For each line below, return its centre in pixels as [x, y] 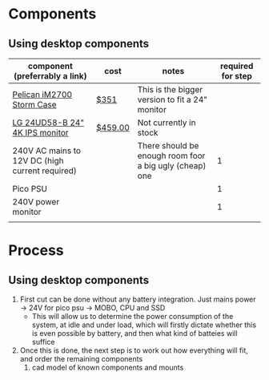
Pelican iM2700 [42, 95]
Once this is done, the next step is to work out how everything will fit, [134, 350]
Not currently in [167, 123]
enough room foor [171, 156]
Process [36, 251]
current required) [45, 171]
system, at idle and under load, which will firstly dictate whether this [144, 325]
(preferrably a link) [50, 76]
